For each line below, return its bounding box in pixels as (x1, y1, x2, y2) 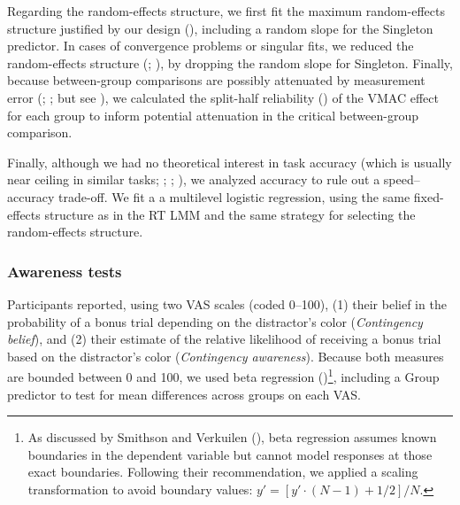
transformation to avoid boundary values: (27, 479, 253, 498)
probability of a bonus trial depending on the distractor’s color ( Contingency (7, 312, 423, 330)
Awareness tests (7, 260, 122, 282)
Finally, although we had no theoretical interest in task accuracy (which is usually (7, 152, 452, 171)
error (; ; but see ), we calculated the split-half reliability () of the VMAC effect (7, 88, 439, 106)
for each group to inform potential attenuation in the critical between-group (7, 105, 418, 124)
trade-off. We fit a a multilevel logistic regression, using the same (57, 187, 410, 206)
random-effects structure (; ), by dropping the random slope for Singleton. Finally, (7, 53, 453, 72)
